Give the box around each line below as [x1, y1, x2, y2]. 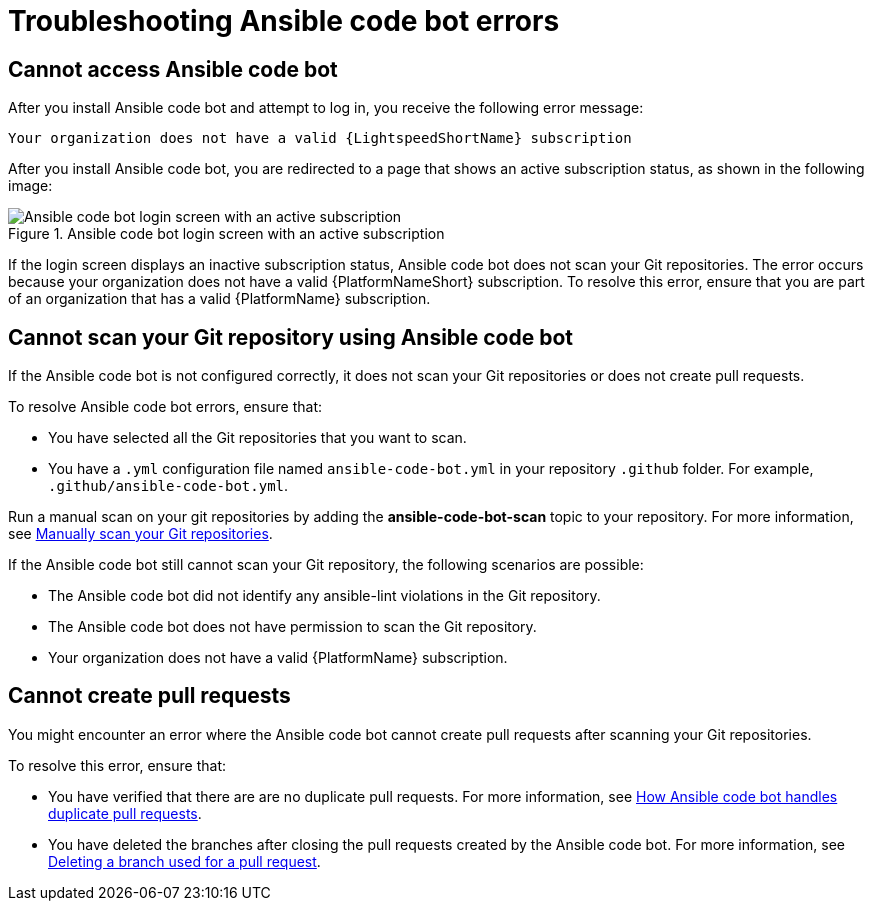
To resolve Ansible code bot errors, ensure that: [8, 398, 323, 416]
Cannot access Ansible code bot [8, 56, 338, 82]
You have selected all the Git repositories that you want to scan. [48, 429, 467, 447]
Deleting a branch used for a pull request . [48, 852, 321, 870]
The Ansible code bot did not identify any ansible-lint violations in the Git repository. [48, 587, 601, 605]
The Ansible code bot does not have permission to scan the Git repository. [48, 618, 537, 636]
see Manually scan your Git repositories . [8, 525, 273, 543]
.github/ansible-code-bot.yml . [48, 477, 289, 495]
